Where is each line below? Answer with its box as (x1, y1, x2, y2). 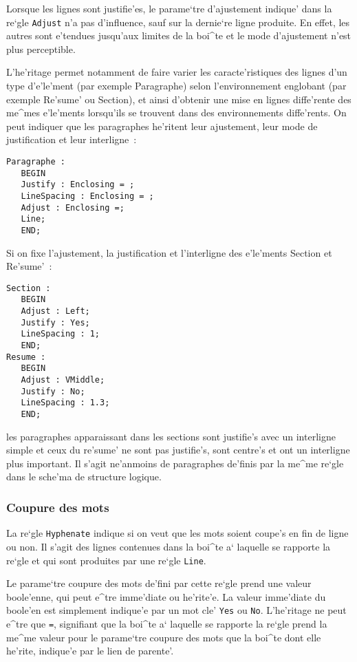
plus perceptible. (6, 41, 76, 56)
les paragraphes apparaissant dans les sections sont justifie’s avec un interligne (6, 429, 336, 443)
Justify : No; (21, 386, 85, 396)
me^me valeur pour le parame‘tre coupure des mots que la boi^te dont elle (6, 630, 321, 644)
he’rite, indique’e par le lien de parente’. (6, 643, 174, 658)
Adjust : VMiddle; (21, 375, 105, 385)
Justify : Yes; (21, 317, 90, 328)
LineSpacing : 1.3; (21, 398, 110, 408)
